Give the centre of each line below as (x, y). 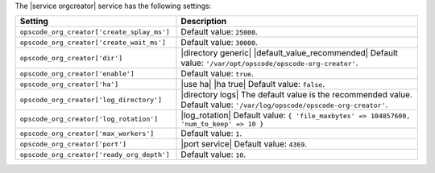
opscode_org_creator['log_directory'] (91, 99)
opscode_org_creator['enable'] (77, 74)
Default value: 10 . (213, 154)
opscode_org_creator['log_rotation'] (89, 119)
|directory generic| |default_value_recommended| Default (289, 53)
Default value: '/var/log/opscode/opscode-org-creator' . (284, 105)
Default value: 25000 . (219, 32)
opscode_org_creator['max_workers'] (87, 133)
